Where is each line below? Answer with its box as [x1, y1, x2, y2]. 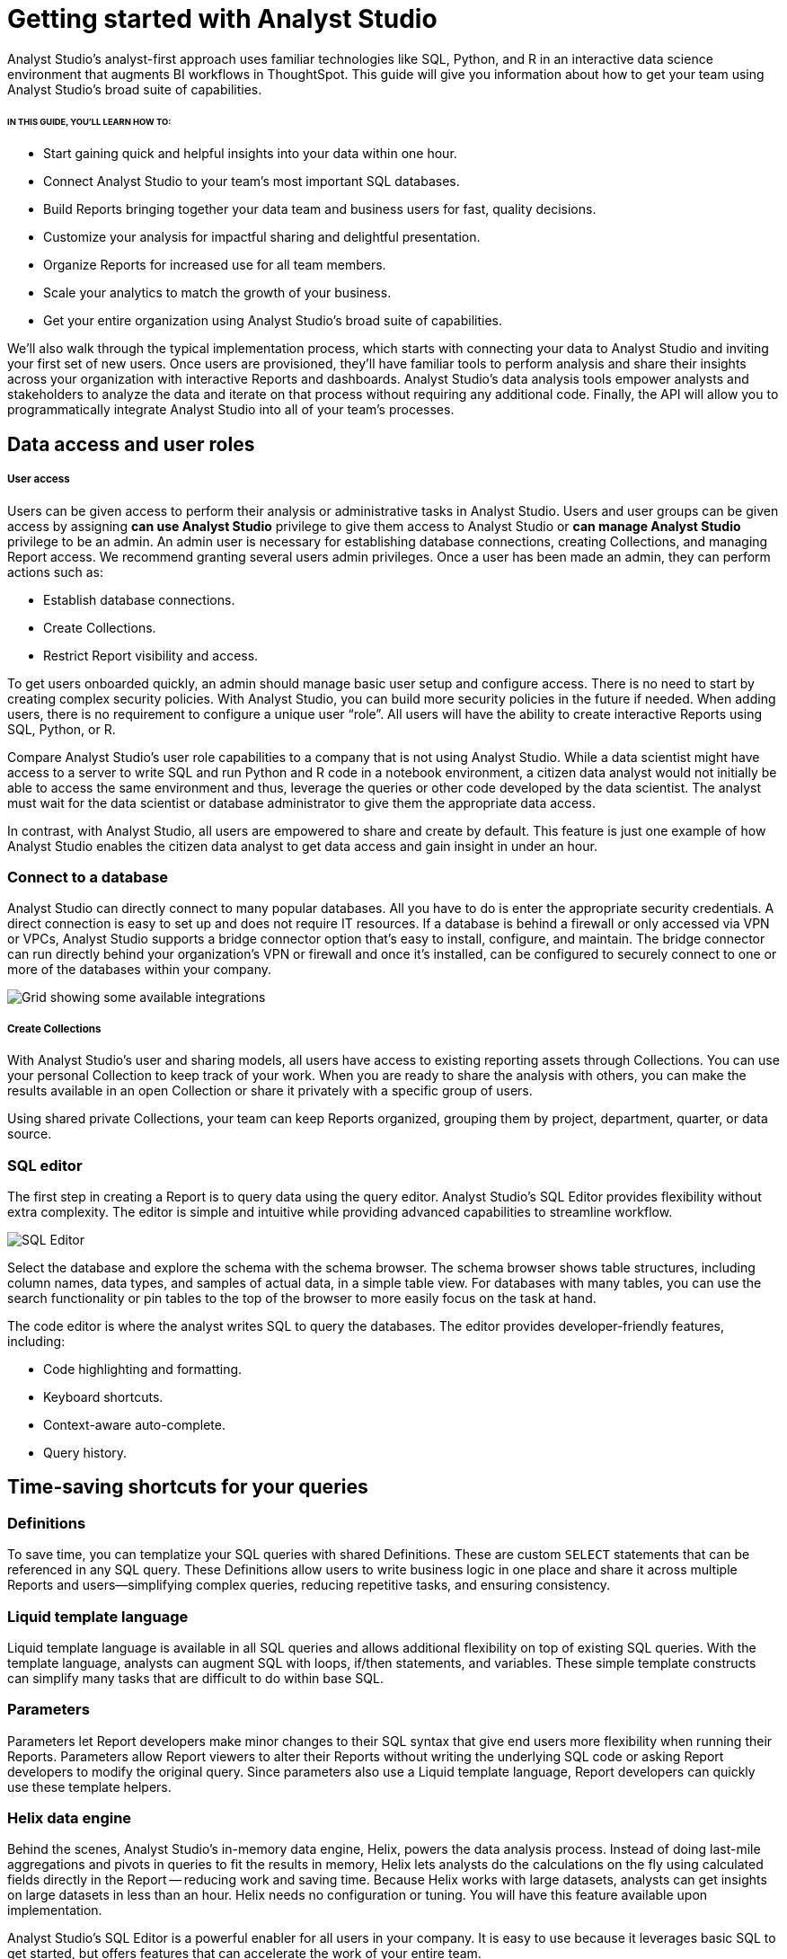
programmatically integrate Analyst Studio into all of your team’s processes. [7, 402, 455, 418]
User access [7, 473, 70, 486]
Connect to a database [7, 868, 169, 887]
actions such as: [7, 563, 103, 580]
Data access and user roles [7, 432, 255, 456]
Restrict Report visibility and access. [43, 647, 259, 663]
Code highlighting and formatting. [43, 1361, 243, 1377]
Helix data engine [7, 1809, 132, 1828]
